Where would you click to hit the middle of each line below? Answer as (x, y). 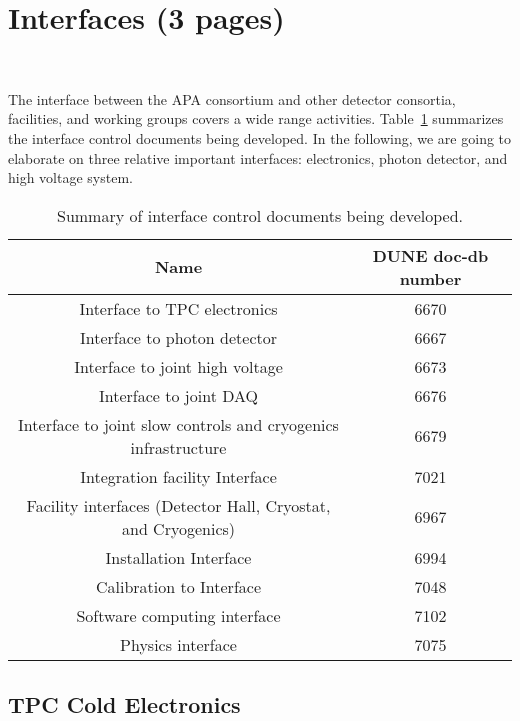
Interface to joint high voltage (178, 366)
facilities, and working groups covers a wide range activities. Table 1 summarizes (256, 118)
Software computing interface (178, 615)
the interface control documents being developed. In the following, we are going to (260, 137)
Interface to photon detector (178, 337)
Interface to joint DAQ (178, 395)
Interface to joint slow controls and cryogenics (178, 424)
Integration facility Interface (178, 476)
